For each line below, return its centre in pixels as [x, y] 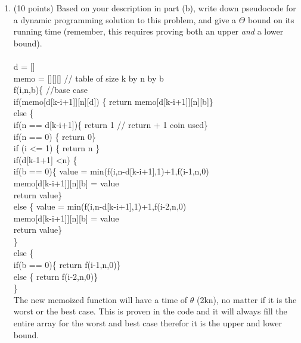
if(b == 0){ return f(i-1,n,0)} [67, 265]
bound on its [271, 19]
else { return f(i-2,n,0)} [56, 276]
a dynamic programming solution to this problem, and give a [125, 19]
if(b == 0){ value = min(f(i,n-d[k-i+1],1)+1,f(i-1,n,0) [111, 171]
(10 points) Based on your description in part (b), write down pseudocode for [155, 8]
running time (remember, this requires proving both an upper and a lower [148, 31]
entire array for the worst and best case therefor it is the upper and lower [148, 323]
